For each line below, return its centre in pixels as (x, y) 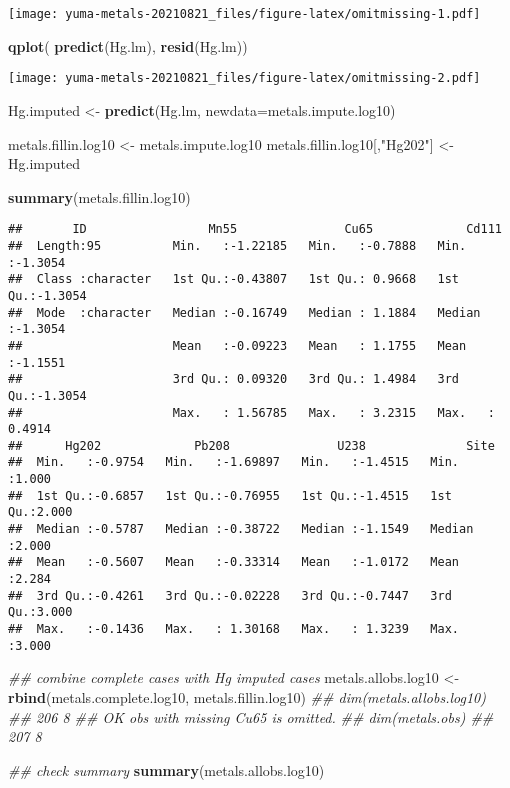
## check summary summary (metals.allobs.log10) (166, 769)
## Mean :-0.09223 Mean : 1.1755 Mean (237, 345)
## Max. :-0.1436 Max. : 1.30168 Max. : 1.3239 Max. (234, 629)
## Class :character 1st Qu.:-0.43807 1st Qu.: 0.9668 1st (234, 279)
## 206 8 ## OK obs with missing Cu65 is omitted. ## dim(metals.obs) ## (251, 716)
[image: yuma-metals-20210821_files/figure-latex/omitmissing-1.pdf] (244, 14)
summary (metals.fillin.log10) (99, 196)
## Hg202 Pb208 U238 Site (251, 445)
